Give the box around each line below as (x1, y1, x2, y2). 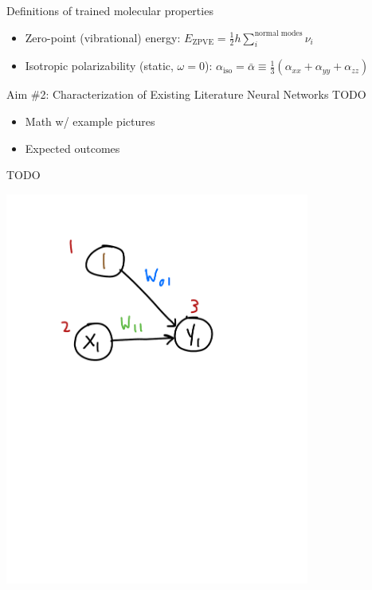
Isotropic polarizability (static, (25, 57, 174, 74)
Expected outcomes (25, 139, 120, 156)
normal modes (254, 29, 303, 38)
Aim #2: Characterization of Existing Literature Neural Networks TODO (6, 86, 366, 103)
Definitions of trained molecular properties (6, 2, 213, 18)
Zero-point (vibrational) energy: (25, 29, 181, 45)
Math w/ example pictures (25, 112, 155, 129)
